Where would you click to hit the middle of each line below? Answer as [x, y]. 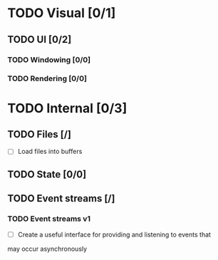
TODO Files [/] [39, 134]
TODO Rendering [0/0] [47, 78]
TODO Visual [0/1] [62, 13]
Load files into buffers [50, 152]
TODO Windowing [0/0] [49, 60]
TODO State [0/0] [47, 174]
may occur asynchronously [47, 249]
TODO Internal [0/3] [67, 108]
